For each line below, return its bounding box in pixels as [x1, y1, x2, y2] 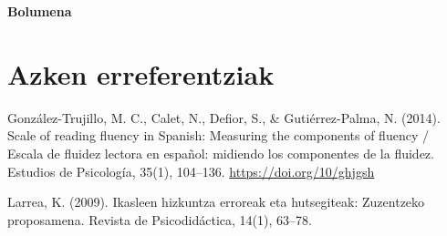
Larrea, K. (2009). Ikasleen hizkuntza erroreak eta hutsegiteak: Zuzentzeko [7, 192, 425, 211]
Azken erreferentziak [7, 55, 275, 92]
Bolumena [7, 2, 72, 20]
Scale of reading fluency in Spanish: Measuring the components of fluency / [7, 126, 429, 145]
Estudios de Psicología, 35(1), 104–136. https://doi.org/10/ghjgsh [7, 161, 375, 180]
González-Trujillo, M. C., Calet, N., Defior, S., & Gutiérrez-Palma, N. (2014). [7, 108, 441, 127]
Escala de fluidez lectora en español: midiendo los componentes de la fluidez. [7, 143, 434, 162]
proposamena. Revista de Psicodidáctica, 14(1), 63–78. [7, 210, 312, 229]
